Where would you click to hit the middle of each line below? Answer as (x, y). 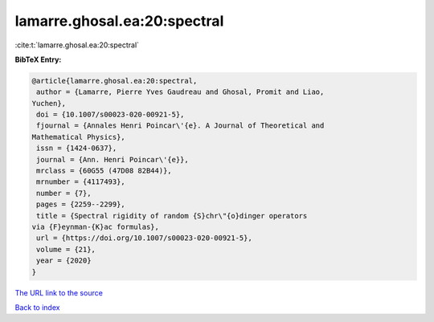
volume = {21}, (66, 249)
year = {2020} (64, 261)
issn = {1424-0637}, (77, 148)
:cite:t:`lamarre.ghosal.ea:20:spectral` (77, 45)
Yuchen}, (49, 103)
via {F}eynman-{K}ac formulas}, (96, 227)
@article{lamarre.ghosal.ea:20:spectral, (115, 81)
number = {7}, (64, 193)
